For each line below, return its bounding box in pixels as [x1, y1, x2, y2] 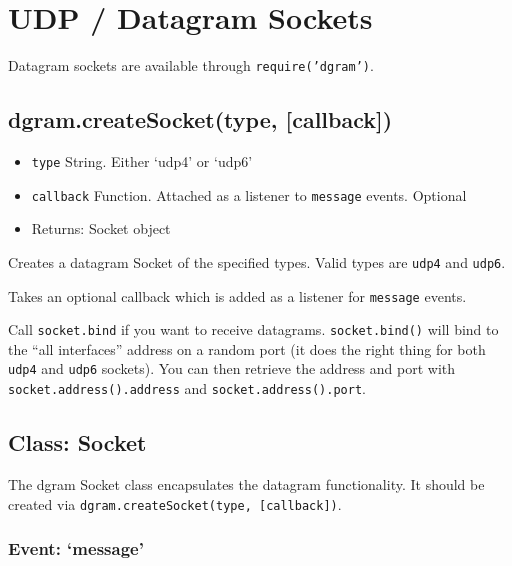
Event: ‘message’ [8, 536, 144, 561]
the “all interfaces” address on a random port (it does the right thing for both [8, 338, 486, 359]
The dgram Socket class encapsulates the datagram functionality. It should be [8, 473, 485, 494]
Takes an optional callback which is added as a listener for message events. [8, 285, 467, 306]
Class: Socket [8, 427, 147, 458]
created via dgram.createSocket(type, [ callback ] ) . [8, 493, 342, 514]
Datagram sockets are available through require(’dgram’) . [8, 55, 374, 76]
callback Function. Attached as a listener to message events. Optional [31, 184, 467, 205]
